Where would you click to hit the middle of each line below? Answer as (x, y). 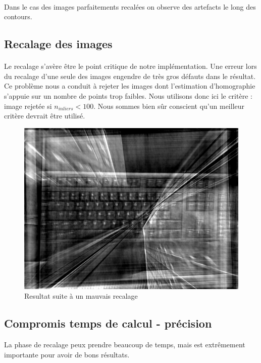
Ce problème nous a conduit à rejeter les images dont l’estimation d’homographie (130, 86)
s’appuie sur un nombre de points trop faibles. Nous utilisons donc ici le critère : (128, 95)
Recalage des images (58, 44)
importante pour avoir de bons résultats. (67, 354)
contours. (18, 16)
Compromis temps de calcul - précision (108, 323)
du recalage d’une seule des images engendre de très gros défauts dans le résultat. (130, 76)
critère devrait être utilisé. (45, 116)
